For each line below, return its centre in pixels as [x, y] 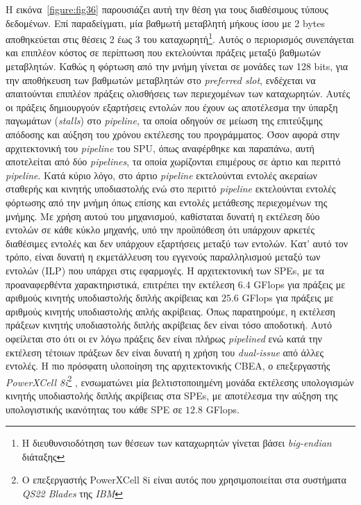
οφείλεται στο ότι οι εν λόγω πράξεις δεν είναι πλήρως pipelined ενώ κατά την [164, 338]
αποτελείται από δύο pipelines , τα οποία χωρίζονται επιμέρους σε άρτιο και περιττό [173, 162]
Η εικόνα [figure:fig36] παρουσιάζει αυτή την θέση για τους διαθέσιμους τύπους [167, 9]
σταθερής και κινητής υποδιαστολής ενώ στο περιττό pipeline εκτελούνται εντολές [171, 189]
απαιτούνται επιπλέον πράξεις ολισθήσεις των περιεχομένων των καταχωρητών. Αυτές [178, 93]
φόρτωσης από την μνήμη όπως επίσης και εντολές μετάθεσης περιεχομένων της [167, 202]
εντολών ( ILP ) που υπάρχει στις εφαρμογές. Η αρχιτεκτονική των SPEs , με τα [165, 270]
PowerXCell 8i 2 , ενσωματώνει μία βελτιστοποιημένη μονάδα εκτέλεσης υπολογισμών [180, 381]
